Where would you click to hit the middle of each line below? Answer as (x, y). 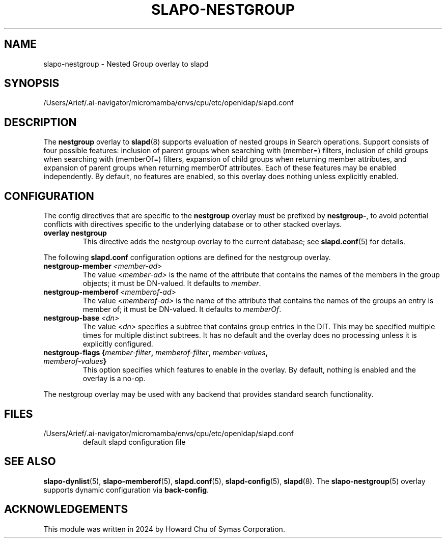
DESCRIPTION (40, 122)
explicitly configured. (118, 344)
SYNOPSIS (32, 83)
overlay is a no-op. (114, 379)
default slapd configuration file (134, 442)
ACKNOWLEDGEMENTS (66, 509)
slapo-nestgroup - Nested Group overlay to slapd (126, 64)
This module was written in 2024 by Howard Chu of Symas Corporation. (164, 529)
